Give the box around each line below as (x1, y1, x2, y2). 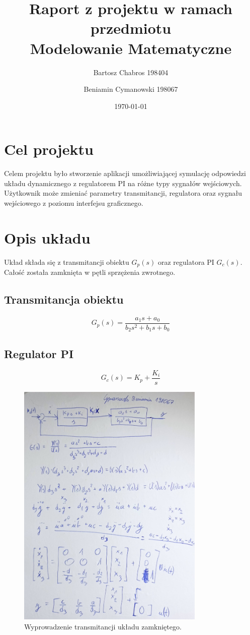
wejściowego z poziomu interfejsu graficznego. (4, 198, 143, 208)
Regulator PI (4, 345, 74, 361)
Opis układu (4, 227, 91, 248)
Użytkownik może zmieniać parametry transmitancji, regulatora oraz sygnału (4, 188, 242, 198)
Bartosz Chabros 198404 (93, 67, 169, 77)
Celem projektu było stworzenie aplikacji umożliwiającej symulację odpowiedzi (4, 168, 246, 179)
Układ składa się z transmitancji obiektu (4, 256, 129, 267)
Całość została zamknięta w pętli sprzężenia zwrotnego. (4, 267, 176, 277)
